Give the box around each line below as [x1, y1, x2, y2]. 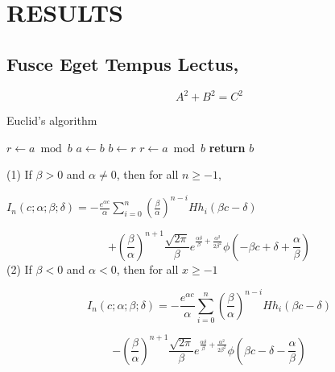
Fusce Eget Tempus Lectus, [6, 51, 239, 76]
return [209, 138, 246, 155]
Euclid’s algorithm [6, 112, 97, 129]
